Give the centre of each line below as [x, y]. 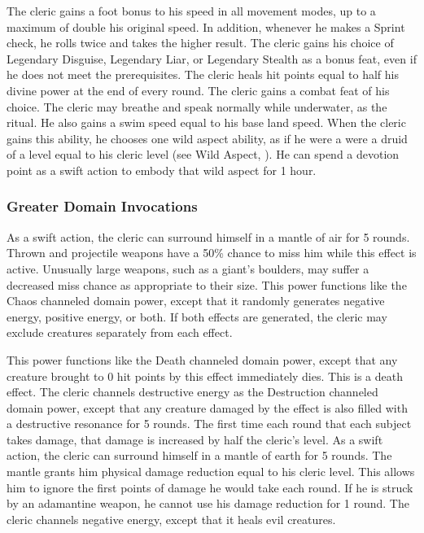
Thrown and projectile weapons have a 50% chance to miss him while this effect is [212, 253]
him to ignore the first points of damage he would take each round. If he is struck [210, 487]
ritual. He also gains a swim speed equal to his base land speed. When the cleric [206, 122]
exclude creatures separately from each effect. [120, 332]
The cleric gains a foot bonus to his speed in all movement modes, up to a [191, 11]
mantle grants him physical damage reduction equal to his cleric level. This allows [211, 472]
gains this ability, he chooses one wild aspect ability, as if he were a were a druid [207, 138]
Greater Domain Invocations [102, 206]
